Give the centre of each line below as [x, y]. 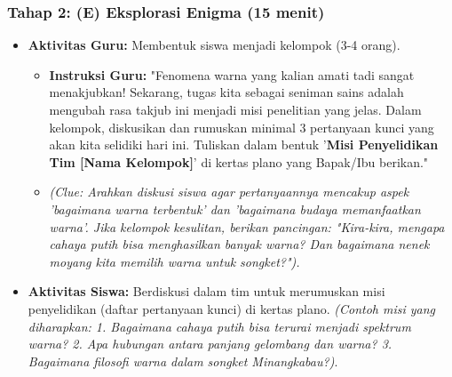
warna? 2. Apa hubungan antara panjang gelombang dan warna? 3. [210, 344]
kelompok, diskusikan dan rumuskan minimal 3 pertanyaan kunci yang [242, 127]
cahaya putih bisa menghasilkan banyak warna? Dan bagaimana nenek [239, 244]
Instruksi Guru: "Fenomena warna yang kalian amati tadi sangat [232, 74]
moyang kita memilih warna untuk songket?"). [174, 261]
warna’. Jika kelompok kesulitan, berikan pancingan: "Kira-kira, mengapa [247, 226]
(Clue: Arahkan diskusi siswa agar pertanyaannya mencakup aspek [229, 192]
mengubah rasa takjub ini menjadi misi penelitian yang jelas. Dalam [235, 109]
